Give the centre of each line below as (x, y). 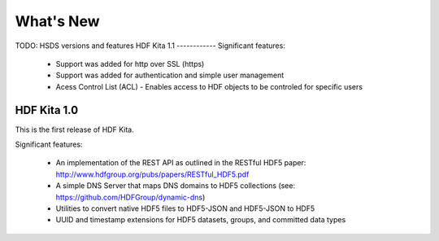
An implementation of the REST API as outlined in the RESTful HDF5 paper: (181, 163)
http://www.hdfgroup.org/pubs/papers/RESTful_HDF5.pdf (152, 174)
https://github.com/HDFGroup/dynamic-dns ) (130, 197)
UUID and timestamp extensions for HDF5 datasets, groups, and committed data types (201, 220)
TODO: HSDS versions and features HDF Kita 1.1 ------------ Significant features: (150, 46)
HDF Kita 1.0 (47, 110)
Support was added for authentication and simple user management (170, 75)
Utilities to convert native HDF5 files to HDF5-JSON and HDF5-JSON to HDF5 (185, 208)
